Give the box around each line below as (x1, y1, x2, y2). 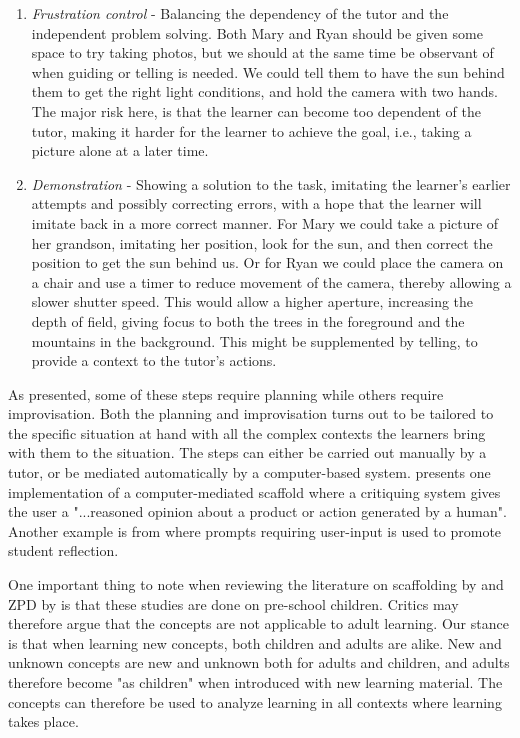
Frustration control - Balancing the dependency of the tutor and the (31, 3, 449, 23)
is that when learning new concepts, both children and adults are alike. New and (8, 632, 502, 653)
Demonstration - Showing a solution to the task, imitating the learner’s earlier (31, 173, 511, 194)
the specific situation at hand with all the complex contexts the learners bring (8, 422, 486, 443)
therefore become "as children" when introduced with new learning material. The (8, 672, 503, 692)
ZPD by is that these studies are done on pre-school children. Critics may (8, 593, 459, 614)
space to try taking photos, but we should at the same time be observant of (31, 42, 494, 63)
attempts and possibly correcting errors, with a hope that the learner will (31, 193, 482, 214)
